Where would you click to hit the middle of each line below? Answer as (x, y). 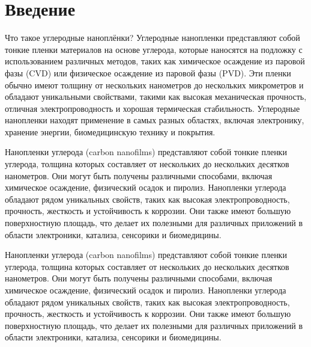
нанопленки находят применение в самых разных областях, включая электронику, (155, 120)
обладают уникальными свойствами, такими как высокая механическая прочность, (156, 97)
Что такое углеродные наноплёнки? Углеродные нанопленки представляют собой (152, 38)
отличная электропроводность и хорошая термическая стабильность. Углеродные (152, 108)
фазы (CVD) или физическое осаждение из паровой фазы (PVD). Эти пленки (148, 72)
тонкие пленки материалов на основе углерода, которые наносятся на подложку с (154, 49)
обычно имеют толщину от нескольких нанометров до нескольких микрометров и (154, 84)
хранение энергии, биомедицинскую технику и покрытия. (110, 131)
